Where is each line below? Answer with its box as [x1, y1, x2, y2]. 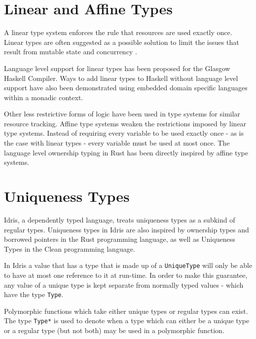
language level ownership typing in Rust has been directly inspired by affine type [4, 147, 248, 157]
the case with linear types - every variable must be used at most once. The [4, 138, 230, 148]
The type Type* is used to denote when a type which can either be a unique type [4, 315, 250, 326]
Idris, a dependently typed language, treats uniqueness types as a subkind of [4, 214, 235, 225]
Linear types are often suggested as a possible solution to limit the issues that [4, 37, 239, 47]
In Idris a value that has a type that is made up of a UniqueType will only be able [4, 260, 253, 270]
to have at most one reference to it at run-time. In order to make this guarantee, [4, 270, 248, 280]
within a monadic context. [4, 92, 83, 102]
